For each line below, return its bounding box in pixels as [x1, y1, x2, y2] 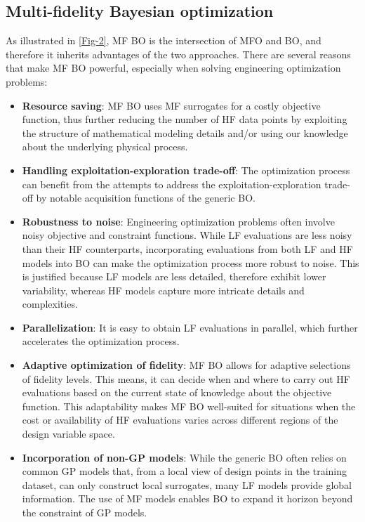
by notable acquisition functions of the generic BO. [36, 190, 255, 205]
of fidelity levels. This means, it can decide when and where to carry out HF [22, 371, 350, 386]
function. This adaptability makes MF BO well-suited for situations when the [22, 398, 356, 413]
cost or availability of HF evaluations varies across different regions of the [22, 412, 338, 427]
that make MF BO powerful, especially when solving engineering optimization [6, 60, 341, 75]
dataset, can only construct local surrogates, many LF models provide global [22, 477, 352, 492]
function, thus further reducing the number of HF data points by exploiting [22, 112, 347, 126]
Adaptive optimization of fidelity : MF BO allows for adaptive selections [22, 358, 351, 372]
